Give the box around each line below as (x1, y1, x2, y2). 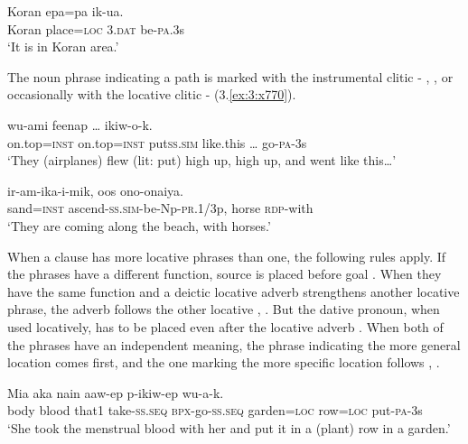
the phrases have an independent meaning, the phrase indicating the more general (7, 335, 461, 354)
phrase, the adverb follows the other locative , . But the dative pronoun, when (7, 300, 440, 319)
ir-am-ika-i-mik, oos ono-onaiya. (7, 180, 183, 199)
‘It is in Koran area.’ (7, 37, 119, 56)
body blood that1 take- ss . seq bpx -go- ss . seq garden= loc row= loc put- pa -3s (7, 401, 423, 420)
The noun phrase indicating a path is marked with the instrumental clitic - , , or (7, 67, 454, 86)
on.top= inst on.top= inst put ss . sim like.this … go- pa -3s (7, 133, 307, 152)
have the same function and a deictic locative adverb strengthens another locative (7, 282, 460, 301)
